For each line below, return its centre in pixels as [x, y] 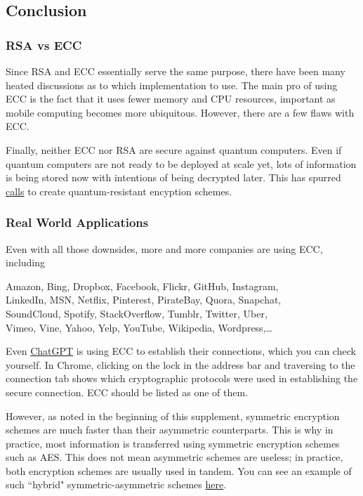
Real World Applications [77, 222]
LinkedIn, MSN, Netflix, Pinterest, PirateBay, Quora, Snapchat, [144, 300]
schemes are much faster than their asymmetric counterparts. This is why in [170, 430]
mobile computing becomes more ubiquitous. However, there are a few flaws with [180, 112]
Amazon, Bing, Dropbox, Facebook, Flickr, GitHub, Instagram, [142, 286]
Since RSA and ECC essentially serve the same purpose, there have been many [176, 71]
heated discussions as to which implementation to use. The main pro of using [172, 85]
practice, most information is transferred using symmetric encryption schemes [173, 443]
